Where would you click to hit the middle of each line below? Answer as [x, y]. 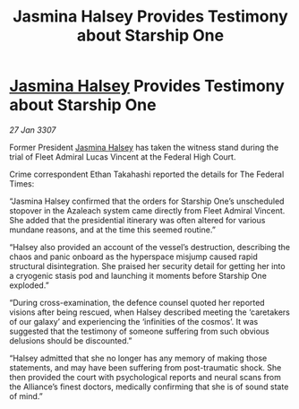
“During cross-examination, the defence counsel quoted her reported [137, 302]
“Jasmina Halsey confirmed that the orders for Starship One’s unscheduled [147, 201]
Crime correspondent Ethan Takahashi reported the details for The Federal [147, 174]
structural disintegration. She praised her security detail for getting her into [147, 265]
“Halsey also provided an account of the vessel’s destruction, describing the [150, 247]
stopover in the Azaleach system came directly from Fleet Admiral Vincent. [147, 210]
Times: [22, 183]
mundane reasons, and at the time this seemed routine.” [113, 230]
